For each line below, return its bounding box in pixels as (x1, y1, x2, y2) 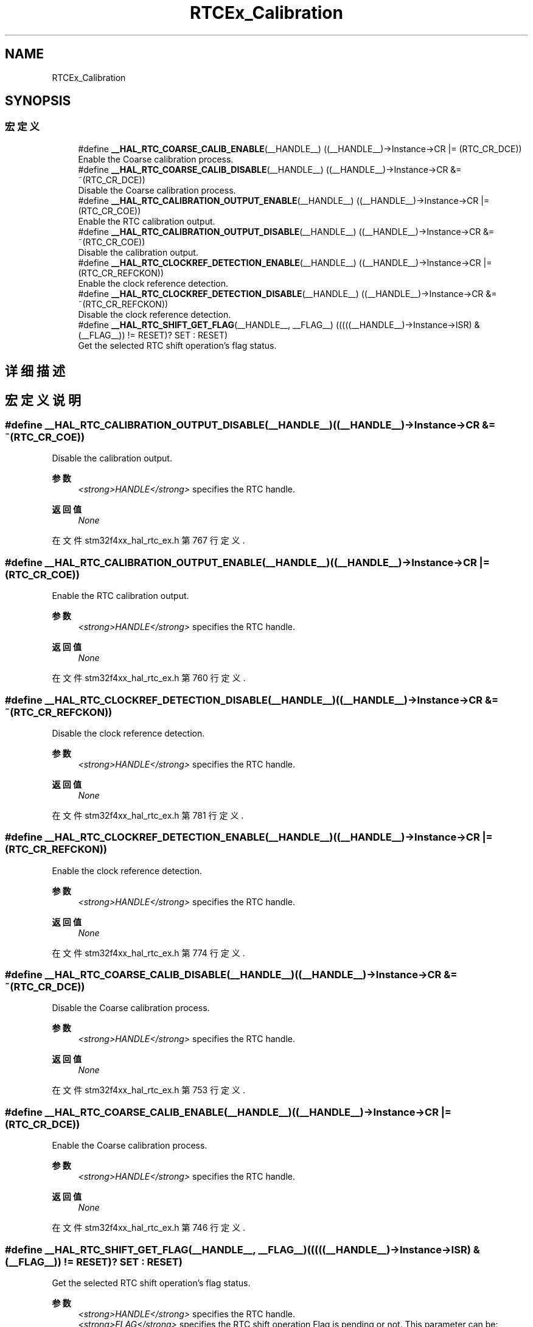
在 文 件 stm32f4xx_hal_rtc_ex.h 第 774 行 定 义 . (52, 947, 245, 958)
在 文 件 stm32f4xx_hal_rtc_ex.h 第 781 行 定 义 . (52, 810, 244, 821)
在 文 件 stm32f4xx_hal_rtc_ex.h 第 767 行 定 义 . (52, 535, 245, 546)
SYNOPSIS (5, 93, 71, 109)
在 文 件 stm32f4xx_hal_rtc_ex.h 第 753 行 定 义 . (52, 1085, 246, 1096)
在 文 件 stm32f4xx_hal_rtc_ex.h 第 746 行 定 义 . (52, 1222, 246, 1233)
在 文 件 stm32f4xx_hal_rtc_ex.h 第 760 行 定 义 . (52, 673, 246, 684)
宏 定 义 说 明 (5, 392, 81, 408)
